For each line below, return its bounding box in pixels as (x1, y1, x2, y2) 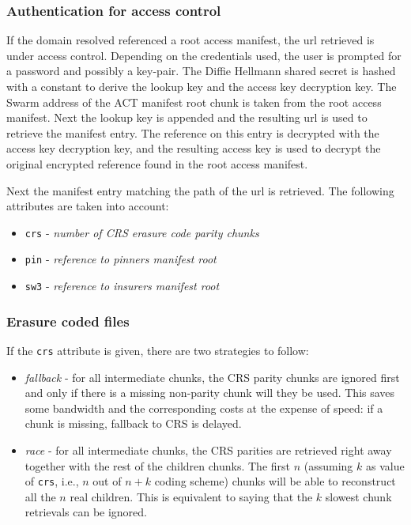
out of (92, 473, 122, 489)
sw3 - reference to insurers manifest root (25, 278, 220, 294)
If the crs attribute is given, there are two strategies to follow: (6, 342, 309, 358)
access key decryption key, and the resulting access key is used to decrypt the (6, 140, 381, 157)
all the (25, 488, 56, 504)
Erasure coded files (6, 311, 130, 330)
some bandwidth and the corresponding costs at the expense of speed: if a (25, 399, 383, 416)
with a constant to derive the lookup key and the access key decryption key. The (6, 78, 397, 94)
